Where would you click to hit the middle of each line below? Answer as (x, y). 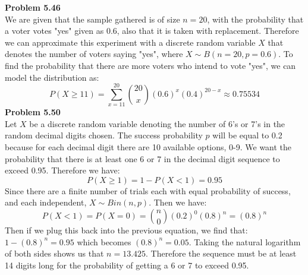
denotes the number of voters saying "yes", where (94, 54)
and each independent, (46, 202)
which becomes (104, 241)
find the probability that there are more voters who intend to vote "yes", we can (150, 65)
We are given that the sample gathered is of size (92, 19)
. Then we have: (178, 202)
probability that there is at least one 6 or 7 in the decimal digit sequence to (142, 158)
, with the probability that (255, 19)
